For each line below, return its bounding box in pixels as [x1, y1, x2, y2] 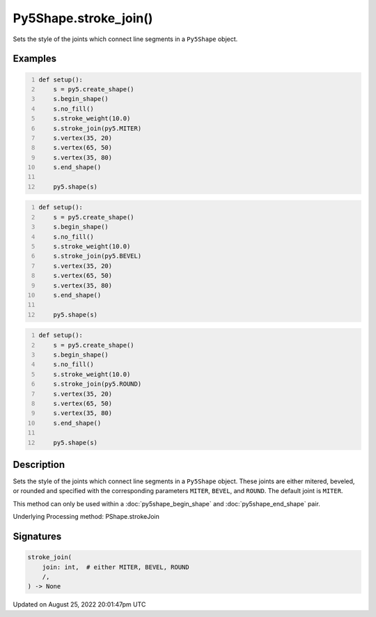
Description [13, 459, 65, 470]
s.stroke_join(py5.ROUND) [53, 380, 142, 388]
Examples [13, 53, 57, 65]
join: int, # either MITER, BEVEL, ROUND [42, 563, 189, 571]
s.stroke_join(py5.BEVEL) [53, 252, 142, 260]
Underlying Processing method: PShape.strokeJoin [13, 513, 159, 521]
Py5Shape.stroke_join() [13, 10, 153, 26]
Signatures [13, 531, 62, 542]
